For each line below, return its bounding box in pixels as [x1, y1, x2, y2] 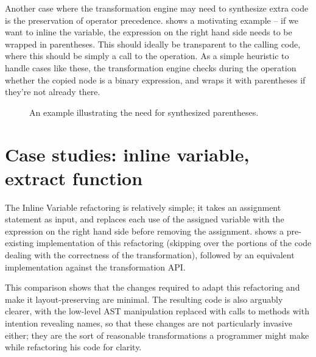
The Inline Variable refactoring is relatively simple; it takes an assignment [5, 200, 281, 213]
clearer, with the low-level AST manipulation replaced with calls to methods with [5, 305, 309, 317]
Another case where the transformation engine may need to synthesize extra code [5, 2, 309, 14]
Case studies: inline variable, [5, 141, 250, 166]
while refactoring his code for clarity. [5, 341, 142, 353]
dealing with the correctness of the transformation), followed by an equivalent [5, 249, 295, 261]
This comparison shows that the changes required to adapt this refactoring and [5, 281, 300, 294]
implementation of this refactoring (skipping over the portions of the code [36, 236, 312, 249]
